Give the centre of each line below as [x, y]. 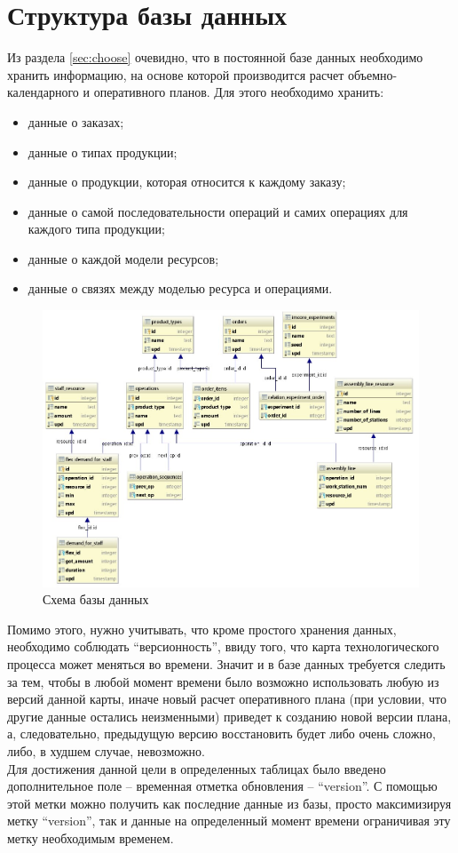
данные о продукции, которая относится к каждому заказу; [187, 182]
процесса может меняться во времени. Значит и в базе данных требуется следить [226, 664]
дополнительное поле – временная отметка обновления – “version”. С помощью [222, 786]
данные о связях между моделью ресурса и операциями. [180, 288]
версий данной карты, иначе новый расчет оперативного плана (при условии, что [227, 699]
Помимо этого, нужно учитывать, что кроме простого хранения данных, [202, 629]
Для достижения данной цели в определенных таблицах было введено [197, 768]
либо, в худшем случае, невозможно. [106, 751]
